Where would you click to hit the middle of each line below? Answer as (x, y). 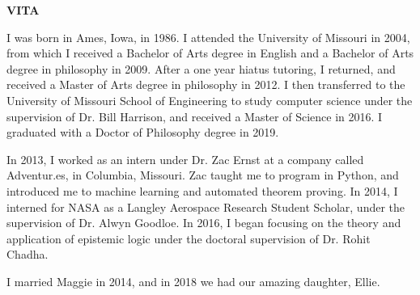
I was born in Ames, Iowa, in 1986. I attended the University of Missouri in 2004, (208, 37)
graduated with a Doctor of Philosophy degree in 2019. (143, 132)
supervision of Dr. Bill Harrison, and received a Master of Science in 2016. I (195, 116)
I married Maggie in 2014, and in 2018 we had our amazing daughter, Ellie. (193, 281)
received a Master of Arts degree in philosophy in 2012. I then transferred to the (206, 84)
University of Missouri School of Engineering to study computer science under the (210, 100)
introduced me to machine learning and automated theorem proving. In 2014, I (202, 190)
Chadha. (28, 254)
